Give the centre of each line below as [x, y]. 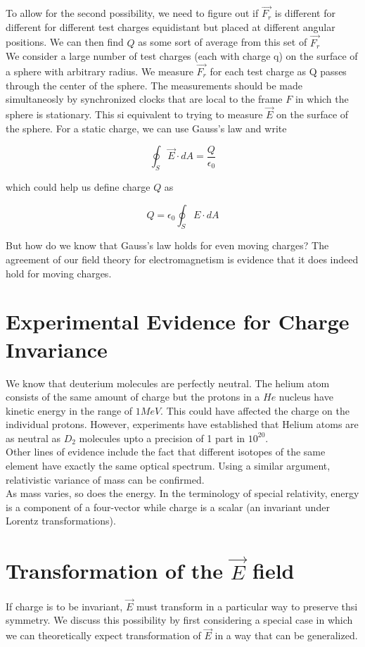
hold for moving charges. [59, 273]
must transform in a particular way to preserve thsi [247, 606]
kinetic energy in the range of [69, 410]
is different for [305, 13]
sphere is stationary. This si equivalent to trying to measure [134, 114]
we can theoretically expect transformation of [103, 635]
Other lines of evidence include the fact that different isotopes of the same [166, 452]
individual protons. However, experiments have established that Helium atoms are [182, 424]
